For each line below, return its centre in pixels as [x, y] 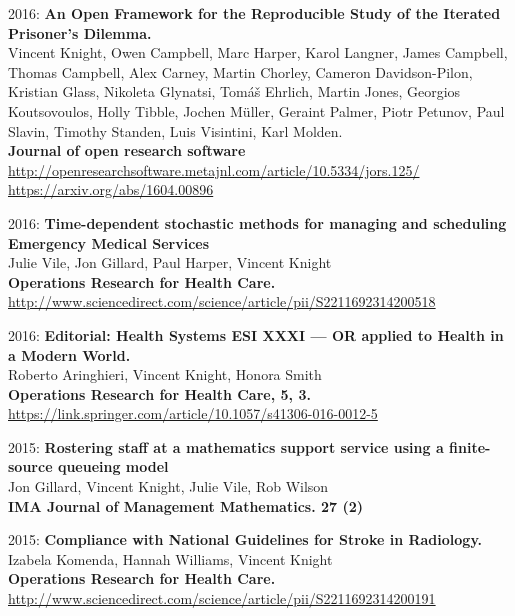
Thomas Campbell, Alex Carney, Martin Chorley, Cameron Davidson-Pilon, [240, 71]
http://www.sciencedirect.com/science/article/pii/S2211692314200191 [222, 598]
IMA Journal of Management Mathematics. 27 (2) [186, 505]
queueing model [113, 466]
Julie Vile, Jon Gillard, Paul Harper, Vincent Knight [170, 262]
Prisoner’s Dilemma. [80, 32]
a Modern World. [69, 354]
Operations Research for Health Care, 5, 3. [159, 393]
